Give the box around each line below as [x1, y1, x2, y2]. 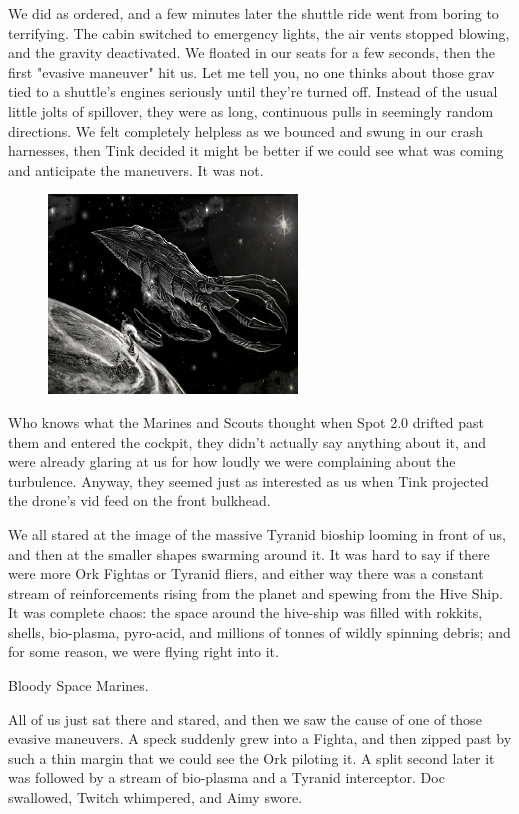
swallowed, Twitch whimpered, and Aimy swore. [8, 787, 303, 808]
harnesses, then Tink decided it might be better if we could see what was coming [8, 140, 504, 161]
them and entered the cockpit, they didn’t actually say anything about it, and [8, 431, 487, 452]
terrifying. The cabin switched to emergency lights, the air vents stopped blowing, [8, 22, 510, 43]
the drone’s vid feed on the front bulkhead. [8, 490, 271, 511]
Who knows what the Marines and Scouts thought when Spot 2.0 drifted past [8, 411, 485, 432]
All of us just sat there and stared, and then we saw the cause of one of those [8, 708, 482, 729]
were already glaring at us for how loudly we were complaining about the [8, 451, 456, 472]
